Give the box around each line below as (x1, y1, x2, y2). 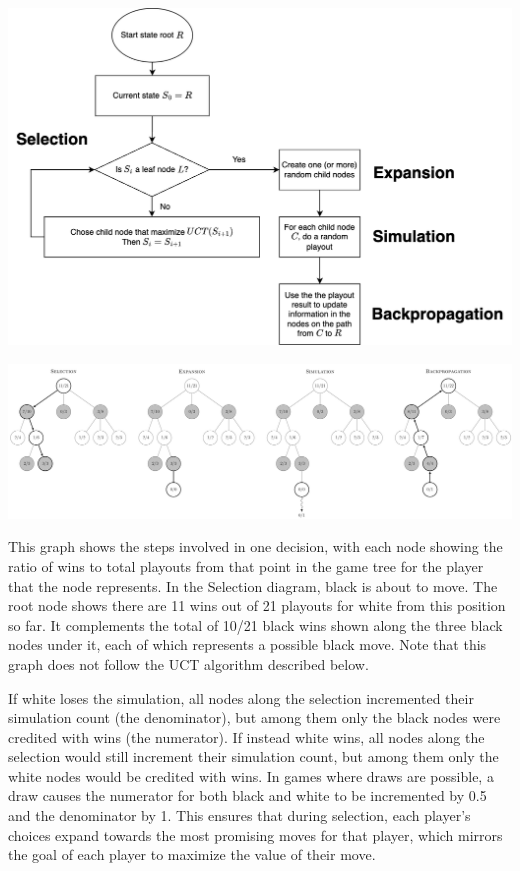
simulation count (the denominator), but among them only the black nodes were (8, 707, 501, 728)
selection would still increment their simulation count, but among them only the (8, 746, 499, 767)
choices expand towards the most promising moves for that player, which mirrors (8, 824, 503, 845)
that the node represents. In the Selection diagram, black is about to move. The (8, 575, 498, 596)
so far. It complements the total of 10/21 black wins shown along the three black (8, 614, 503, 635)
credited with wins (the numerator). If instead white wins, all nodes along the (8, 726, 485, 747)
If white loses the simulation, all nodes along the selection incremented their (8, 687, 474, 708)
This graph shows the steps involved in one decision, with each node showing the (8, 536, 503, 557)
